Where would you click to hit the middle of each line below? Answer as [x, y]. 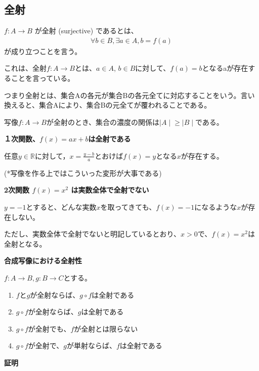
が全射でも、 [49, 328]
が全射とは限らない [106, 328]
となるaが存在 [225, 68]
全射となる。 [25, 243]
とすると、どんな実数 [61, 207]
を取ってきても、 [128, 207]
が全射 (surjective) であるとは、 [86, 31]
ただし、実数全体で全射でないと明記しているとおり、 [93, 234]
